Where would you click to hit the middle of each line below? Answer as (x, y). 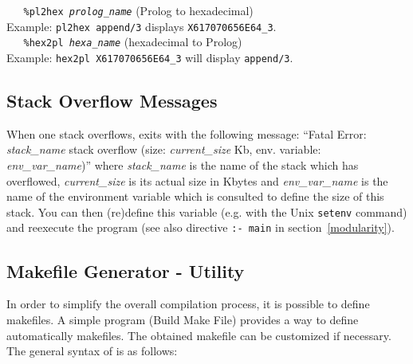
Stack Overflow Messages (112, 101)
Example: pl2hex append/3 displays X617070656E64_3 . (142, 26)
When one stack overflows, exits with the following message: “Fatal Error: (187, 133)
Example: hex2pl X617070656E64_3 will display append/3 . (150, 57)
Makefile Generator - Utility (126, 270)
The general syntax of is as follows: (92, 351)
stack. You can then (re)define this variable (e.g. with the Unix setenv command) (207, 211)
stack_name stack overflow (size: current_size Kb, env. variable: (164, 149)
